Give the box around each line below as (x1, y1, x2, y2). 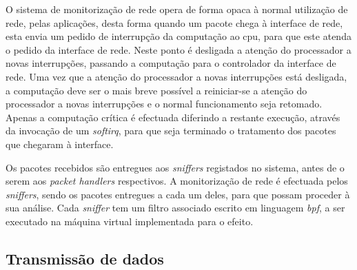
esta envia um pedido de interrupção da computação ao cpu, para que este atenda (6, 29, 351, 43)
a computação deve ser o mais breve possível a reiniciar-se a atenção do (6, 83, 307, 97)
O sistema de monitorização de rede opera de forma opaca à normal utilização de (6, 2, 348, 16)
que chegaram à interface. (6, 136, 114, 151)
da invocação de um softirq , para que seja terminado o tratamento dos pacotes (6, 123, 336, 138)
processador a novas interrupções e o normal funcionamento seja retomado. (6, 96, 323, 111)
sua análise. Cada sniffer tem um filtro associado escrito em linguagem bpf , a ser (6, 200, 345, 215)
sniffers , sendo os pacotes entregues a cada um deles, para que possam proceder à (6, 187, 350, 201)
